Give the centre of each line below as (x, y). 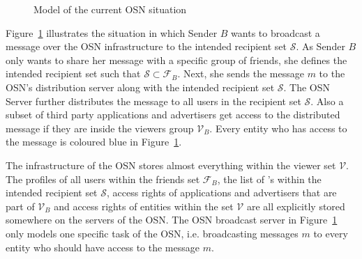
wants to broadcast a (276, 32)
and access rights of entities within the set (144, 206)
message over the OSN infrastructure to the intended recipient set (146, 46)
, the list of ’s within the (269, 179)
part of (20, 206)
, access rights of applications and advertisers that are (221, 193)
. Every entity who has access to (278, 128)
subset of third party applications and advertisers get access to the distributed (173, 115)
